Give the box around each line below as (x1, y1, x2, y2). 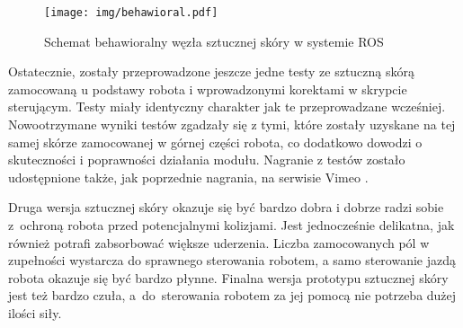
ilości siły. (8, 303, 62, 322)
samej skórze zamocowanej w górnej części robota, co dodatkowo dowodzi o (8, 132, 423, 151)
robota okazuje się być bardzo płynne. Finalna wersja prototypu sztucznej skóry (8, 268, 449, 287)
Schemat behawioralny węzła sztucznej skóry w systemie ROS (44, 31, 384, 50)
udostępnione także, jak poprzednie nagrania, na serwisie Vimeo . (8, 167, 369, 186)
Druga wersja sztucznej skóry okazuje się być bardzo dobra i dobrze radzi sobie (8, 198, 444, 217)
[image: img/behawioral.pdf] (44, 6, 218, 19)
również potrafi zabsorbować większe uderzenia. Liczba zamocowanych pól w (8, 233, 430, 252)
